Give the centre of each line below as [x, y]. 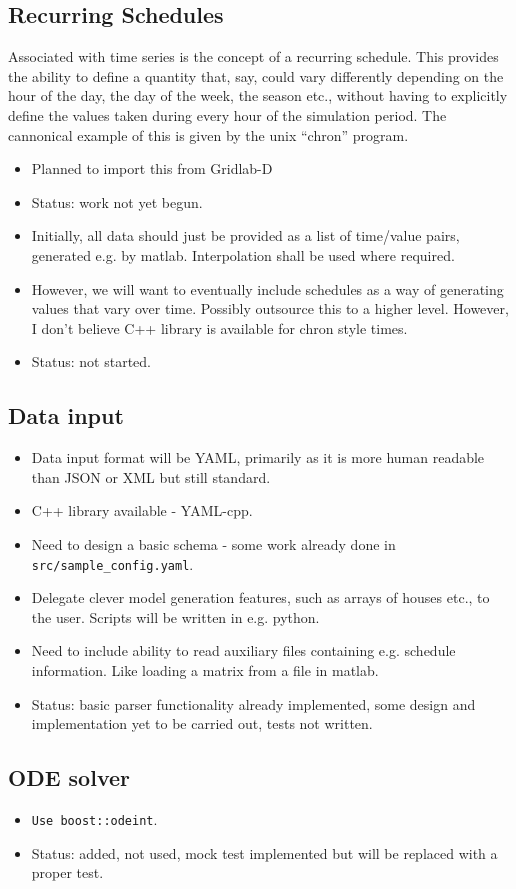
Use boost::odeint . [94, 818]
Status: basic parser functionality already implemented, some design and [253, 703]
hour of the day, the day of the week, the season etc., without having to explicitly [258, 95]
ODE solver [69, 777]
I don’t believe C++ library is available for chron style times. [219, 327]
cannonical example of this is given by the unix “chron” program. [208, 134]
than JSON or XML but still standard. [151, 476]
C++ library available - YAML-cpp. [142, 510]
